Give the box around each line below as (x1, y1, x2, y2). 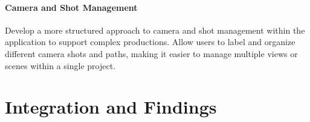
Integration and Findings (5, 94, 217, 119)
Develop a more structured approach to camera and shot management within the (5, 23, 305, 36)
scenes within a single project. (5, 59, 116, 72)
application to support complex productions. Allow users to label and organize (5, 35, 295, 48)
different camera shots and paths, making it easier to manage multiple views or (5, 47, 298, 59)
